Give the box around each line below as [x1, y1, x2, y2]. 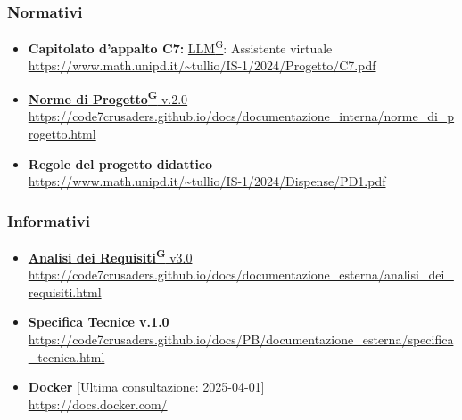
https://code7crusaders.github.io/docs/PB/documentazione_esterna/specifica [28, 329, 454, 348]
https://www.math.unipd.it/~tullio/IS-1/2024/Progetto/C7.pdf [28, 56, 376, 75]
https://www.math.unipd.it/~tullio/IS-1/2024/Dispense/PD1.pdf [28, 172, 386, 190]
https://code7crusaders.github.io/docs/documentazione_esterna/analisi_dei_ [28, 265, 454, 284]
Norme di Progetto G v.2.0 [28, 87, 188, 108]
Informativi [7, 209, 90, 231]
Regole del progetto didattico [28, 154, 213, 173]
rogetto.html [28, 124, 96, 142]
